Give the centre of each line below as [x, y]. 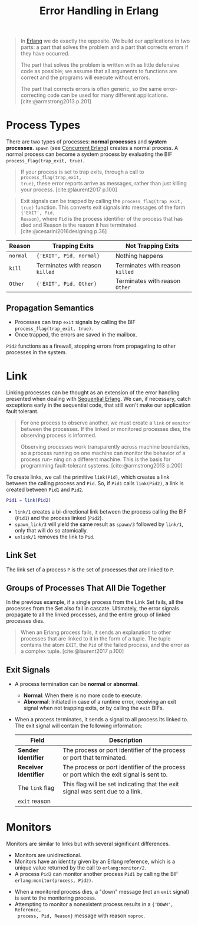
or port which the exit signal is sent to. [115, 774]
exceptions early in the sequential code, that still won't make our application [98, 405]
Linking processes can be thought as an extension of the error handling [93, 392]
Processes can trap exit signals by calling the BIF [75, 322]
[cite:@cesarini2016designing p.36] [64, 231]
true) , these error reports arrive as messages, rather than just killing [103, 184]
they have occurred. [45, 54]
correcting [33, 95]
